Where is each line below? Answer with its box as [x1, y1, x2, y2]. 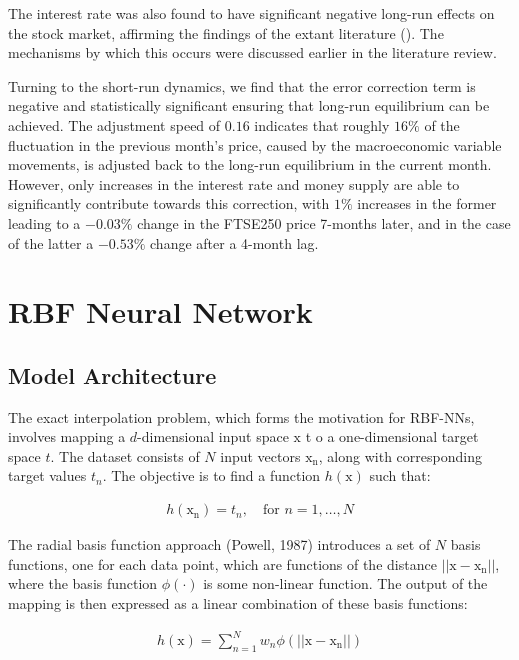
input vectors [220, 445, 301, 466]
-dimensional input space [137, 426, 289, 447]
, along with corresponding [318, 445, 482, 466]
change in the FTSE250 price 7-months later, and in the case [137, 212, 511, 233]
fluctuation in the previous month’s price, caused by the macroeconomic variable [8, 134, 502, 155]
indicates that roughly [254, 114, 390, 135]
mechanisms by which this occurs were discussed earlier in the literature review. [8, 42, 497, 63]
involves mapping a [8, 426, 126, 447]
